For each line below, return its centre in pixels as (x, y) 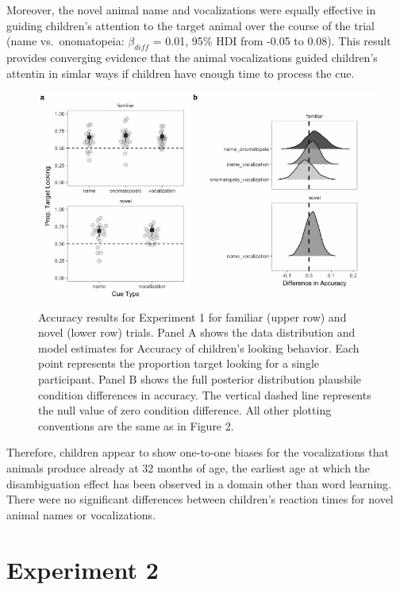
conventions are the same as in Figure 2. (136, 425)
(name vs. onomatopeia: (65, 41)
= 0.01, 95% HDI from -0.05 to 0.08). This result (272, 41)
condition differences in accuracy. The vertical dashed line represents (205, 394)
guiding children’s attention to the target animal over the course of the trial (190, 25)
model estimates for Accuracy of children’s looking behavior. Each (199, 347)
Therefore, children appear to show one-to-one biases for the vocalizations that (198, 452)
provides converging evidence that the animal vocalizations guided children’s (192, 57)
